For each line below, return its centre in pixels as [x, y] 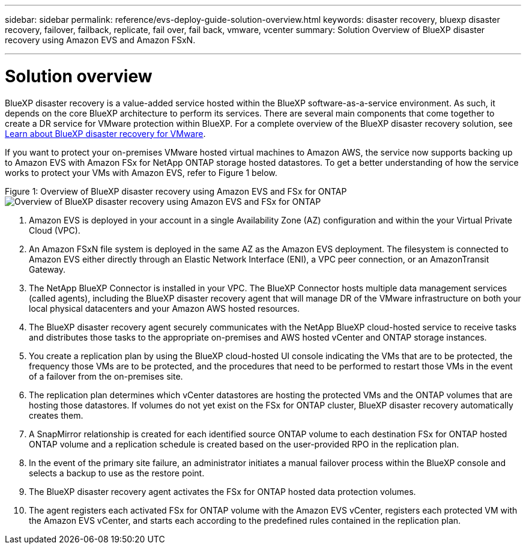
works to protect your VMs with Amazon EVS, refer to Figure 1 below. [141, 172]
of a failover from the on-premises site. [106, 376]
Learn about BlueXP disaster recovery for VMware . [105, 133]
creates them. [56, 415]
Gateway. [47, 269]
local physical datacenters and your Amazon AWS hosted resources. [164, 308]
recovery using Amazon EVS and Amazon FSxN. [100, 40]
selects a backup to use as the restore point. [117, 473]
